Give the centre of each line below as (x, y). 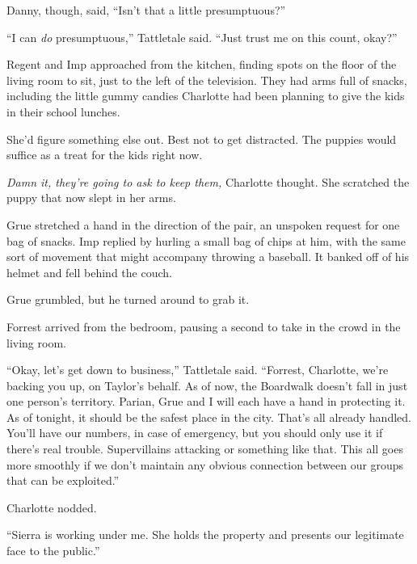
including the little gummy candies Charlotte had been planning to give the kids (206, 96)
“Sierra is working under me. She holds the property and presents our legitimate (205, 535)
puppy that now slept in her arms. (91, 198)
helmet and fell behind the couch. (89, 272)
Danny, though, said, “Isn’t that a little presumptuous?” (146, 10)
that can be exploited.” (63, 480)
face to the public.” (53, 551)
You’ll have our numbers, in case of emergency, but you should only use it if (195, 433)
